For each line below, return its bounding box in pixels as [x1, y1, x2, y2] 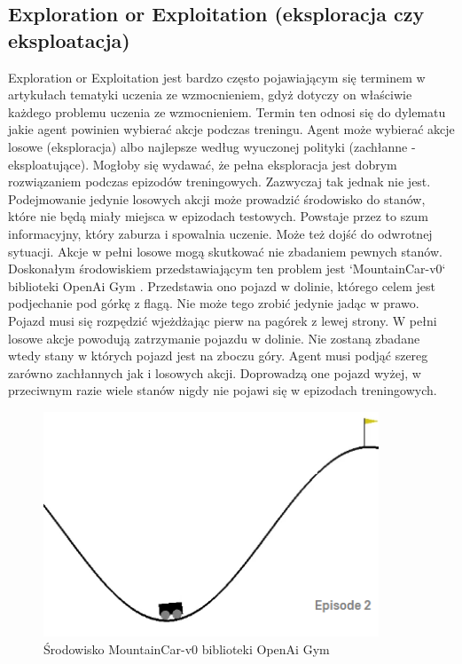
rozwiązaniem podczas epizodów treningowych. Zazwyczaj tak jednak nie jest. [8, 172, 431, 191]
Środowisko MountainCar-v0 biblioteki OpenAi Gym [43, 639, 330, 658]
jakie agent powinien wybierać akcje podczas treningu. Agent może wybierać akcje [8, 120, 455, 138]
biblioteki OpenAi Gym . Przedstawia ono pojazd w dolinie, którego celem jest [8, 276, 435, 295]
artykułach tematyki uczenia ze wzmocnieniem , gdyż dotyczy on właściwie [8, 85, 412, 104]
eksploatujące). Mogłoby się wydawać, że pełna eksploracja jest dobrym [8, 154, 397, 173]
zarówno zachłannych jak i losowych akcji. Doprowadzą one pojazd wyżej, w [8, 363, 421, 382]
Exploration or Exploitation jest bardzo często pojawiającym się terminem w [8, 67, 426, 86]
